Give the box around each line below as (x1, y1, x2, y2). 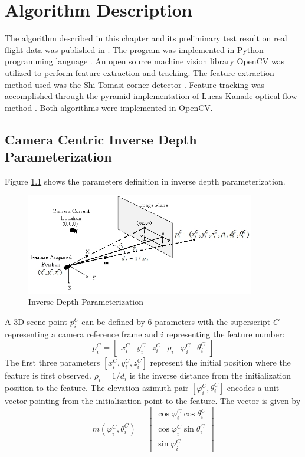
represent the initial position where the (150, 356, 291, 369)
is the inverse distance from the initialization (129, 369, 291, 382)
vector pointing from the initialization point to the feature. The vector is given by (5, 394, 301, 406)
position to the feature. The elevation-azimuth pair (5, 381, 189, 393)
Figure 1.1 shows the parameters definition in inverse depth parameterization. (5, 175, 286, 187)
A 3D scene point (5, 315, 68, 327)
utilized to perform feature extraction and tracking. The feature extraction (5, 66, 274, 78)
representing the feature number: (166, 327, 285, 340)
